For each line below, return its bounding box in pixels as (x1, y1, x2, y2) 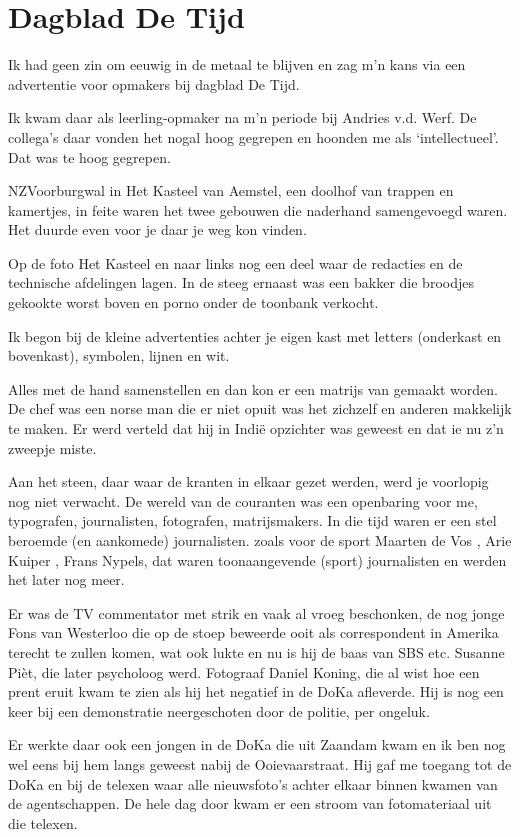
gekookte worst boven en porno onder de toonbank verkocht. (8, 292, 379, 313)
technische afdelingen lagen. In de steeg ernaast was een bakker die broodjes (8, 272, 474, 293)
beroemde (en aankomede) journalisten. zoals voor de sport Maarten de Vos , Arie (8, 530, 512, 550)
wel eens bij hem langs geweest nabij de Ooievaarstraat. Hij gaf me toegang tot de (8, 753, 512, 774)
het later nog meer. (8, 569, 125, 590)
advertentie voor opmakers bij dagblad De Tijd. (8, 73, 300, 94)
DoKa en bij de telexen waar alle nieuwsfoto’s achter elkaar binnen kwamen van (8, 773, 498, 794)
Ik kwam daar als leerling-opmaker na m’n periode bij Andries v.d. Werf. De (8, 107, 477, 128)
